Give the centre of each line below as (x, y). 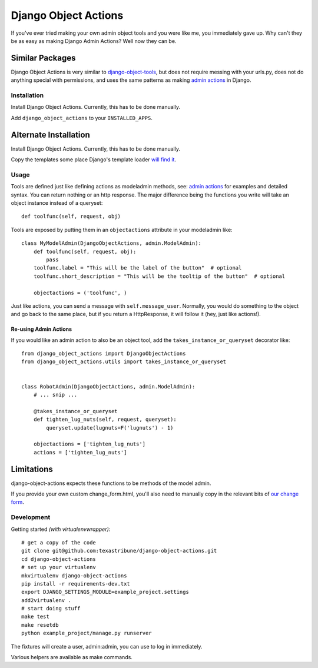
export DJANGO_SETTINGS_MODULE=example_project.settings (105, 592)
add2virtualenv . (46, 600)
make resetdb (40, 625)
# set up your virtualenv (59, 567)
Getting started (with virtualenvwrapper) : (61, 529)
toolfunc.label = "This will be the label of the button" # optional (138, 268)
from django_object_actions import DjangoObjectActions (104, 354)
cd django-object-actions (59, 559)
